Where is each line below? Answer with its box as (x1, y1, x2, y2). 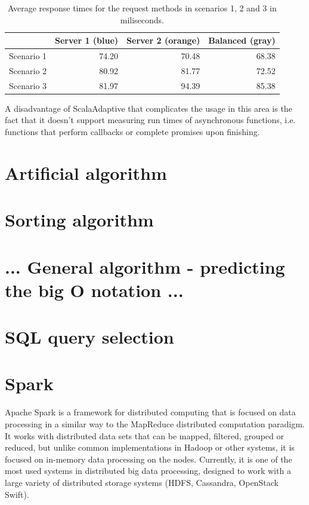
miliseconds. (120, 13, 165, 26)
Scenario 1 (9, 50, 47, 62)
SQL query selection (5, 325, 174, 349)
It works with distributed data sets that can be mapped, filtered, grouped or (5, 429, 284, 442)
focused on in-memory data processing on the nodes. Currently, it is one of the (5, 452, 292, 465)
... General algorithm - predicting (5, 254, 285, 278)
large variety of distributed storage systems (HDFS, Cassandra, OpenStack (5, 476, 279, 488)
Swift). (5, 488, 29, 500)
